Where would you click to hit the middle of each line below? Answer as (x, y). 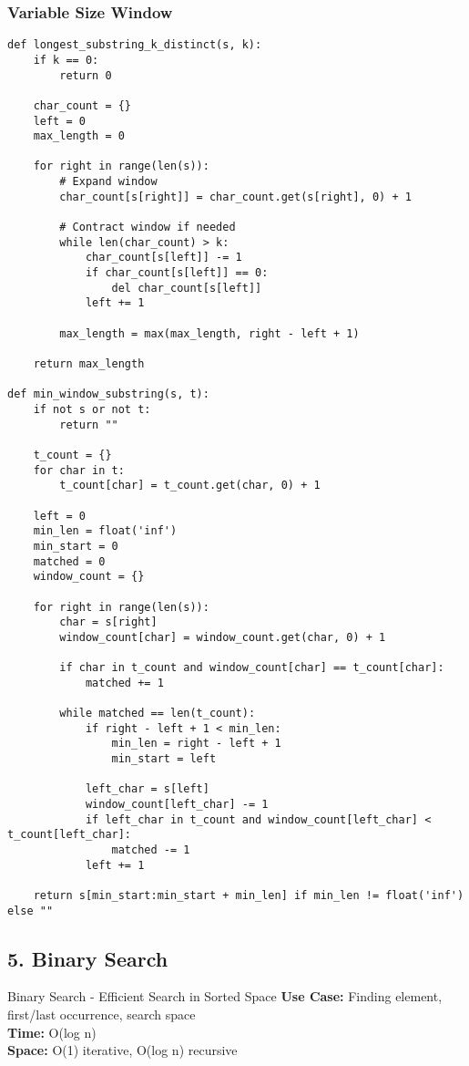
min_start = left (164, 759)
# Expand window (108, 182)
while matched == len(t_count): (158, 714)
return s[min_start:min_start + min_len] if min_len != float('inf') (249, 895)
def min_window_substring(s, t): (108, 394)
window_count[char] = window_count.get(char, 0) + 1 (223, 637)
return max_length (89, 364)
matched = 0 (69, 561)
